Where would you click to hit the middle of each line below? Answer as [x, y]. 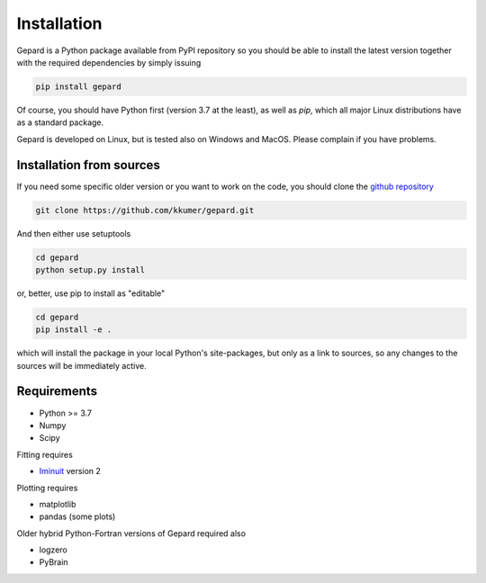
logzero [53, 550]
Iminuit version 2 [70, 471]
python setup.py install [90, 269]
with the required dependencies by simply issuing [109, 62]
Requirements [57, 391]
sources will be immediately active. [82, 365]
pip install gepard [78, 86]
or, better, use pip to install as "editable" [91, 293]
